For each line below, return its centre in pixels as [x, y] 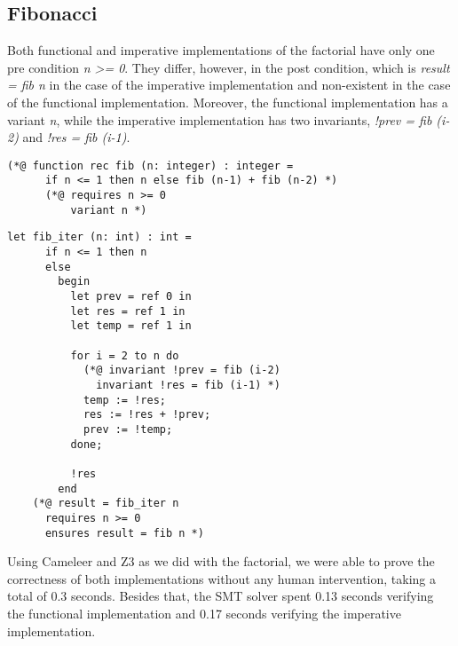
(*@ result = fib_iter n [106, 504]
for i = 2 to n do [125, 355]
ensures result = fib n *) [124, 533]
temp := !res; [124, 400]
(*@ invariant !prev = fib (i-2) [182, 370]
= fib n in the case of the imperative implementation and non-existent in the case [229, 85]
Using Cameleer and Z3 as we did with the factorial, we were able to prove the [221, 561]
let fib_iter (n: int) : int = [99, 237]
